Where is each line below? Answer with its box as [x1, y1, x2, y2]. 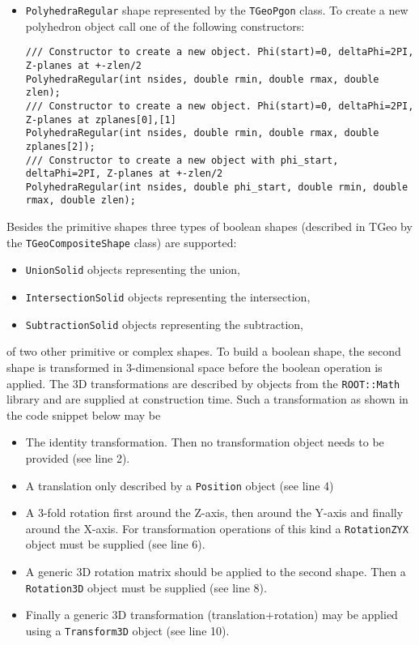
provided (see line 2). [25, 449, 130, 466]
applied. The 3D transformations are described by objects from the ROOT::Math [6, 374, 400, 391]
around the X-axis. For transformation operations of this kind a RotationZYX [25, 519, 408, 536]
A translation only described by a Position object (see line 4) [25, 476, 334, 493]
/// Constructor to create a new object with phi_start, [25, 154, 339, 166]
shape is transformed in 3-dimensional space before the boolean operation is [6, 358, 383, 375]
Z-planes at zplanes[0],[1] [25, 113, 176, 126]
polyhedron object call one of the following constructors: [25, 17, 305, 34]
